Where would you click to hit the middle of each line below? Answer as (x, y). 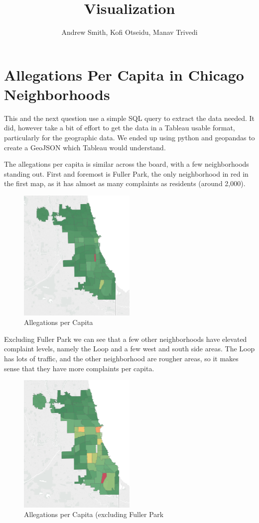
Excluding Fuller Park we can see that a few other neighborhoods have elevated (126, 339)
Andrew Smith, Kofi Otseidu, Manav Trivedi (129, 32)
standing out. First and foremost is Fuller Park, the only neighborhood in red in (126, 173)
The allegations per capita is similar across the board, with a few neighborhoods (127, 164)
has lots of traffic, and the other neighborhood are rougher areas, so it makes (121, 359)
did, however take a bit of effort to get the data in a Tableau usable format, (120, 128)
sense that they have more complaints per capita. (79, 368)
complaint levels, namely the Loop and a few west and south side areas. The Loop (129, 349)
